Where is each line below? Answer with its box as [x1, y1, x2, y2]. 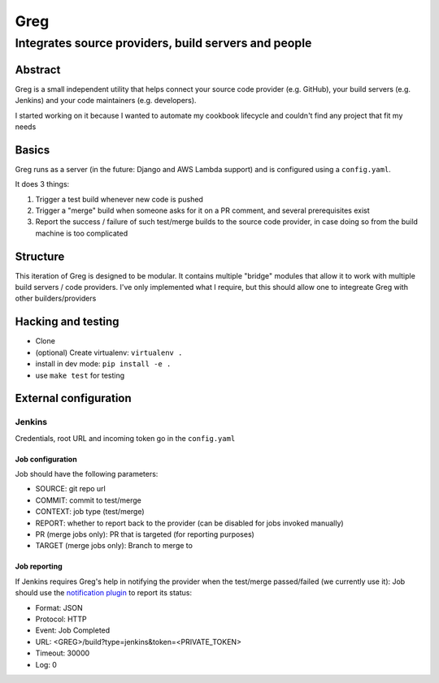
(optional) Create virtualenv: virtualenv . [35, 348, 183, 357]
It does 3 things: [15, 179, 70, 189]
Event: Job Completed [35, 625, 111, 635]
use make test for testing [35, 370, 125, 380]
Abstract [15, 63, 61, 76]
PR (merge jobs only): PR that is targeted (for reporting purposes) [35, 530, 255, 539]
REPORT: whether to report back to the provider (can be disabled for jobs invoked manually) [35, 518, 345, 528]
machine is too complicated [35, 228, 128, 238]
